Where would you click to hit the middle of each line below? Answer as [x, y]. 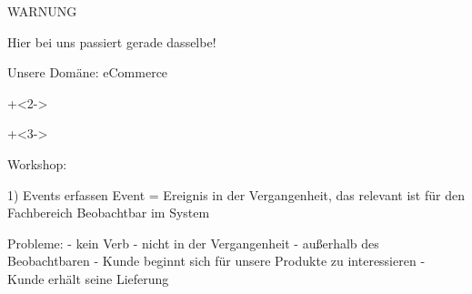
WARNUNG [42, 11]
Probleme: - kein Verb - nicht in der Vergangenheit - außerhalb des [193, 243]
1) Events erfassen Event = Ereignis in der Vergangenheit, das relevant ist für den [236, 194]
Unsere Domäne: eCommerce [88, 72]
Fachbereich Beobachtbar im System [109, 213]
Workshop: [37, 163]
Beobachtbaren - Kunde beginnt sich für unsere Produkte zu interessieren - [216, 261]
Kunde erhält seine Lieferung [88, 278]
